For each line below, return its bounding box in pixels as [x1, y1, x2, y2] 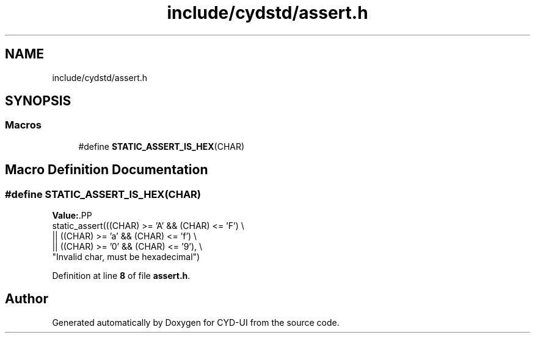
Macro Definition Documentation [5, 162, 208, 178]
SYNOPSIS [5, 93, 71, 109]
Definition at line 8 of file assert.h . [52, 270, 191, 281]
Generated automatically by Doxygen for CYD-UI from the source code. [52, 317, 340, 328]
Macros [5, 119, 42, 132]
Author [5, 291, 48, 307]
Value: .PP [52, 210, 92, 221]
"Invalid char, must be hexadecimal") [52, 252, 200, 262]
